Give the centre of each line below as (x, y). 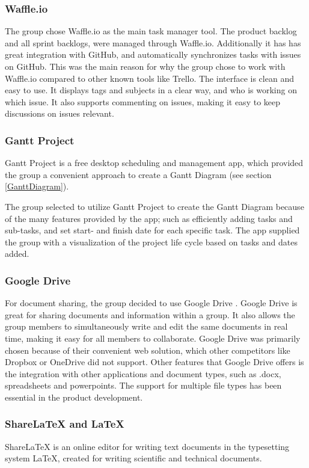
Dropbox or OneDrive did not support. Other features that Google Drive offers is (154, 362)
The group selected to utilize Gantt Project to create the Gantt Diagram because (154, 206)
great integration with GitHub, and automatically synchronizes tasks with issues (153, 54)
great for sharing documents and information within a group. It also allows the (150, 314)
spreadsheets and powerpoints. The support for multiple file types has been (143, 385)
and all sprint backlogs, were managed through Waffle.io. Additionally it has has (153, 42)
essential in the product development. (74, 397)
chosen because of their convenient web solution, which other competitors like (148, 350)
